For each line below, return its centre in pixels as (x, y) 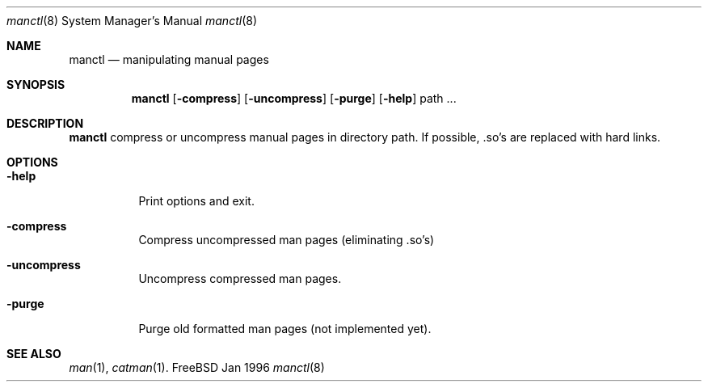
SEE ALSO (34, 354)
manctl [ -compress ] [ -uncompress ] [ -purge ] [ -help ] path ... (294, 98)
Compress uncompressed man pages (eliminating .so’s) (287, 240)
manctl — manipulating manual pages (169, 59)
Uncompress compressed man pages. (240, 278)
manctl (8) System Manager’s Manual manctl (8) (132, 21)
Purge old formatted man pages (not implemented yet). (285, 329)
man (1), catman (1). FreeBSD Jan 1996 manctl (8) (197, 367)
